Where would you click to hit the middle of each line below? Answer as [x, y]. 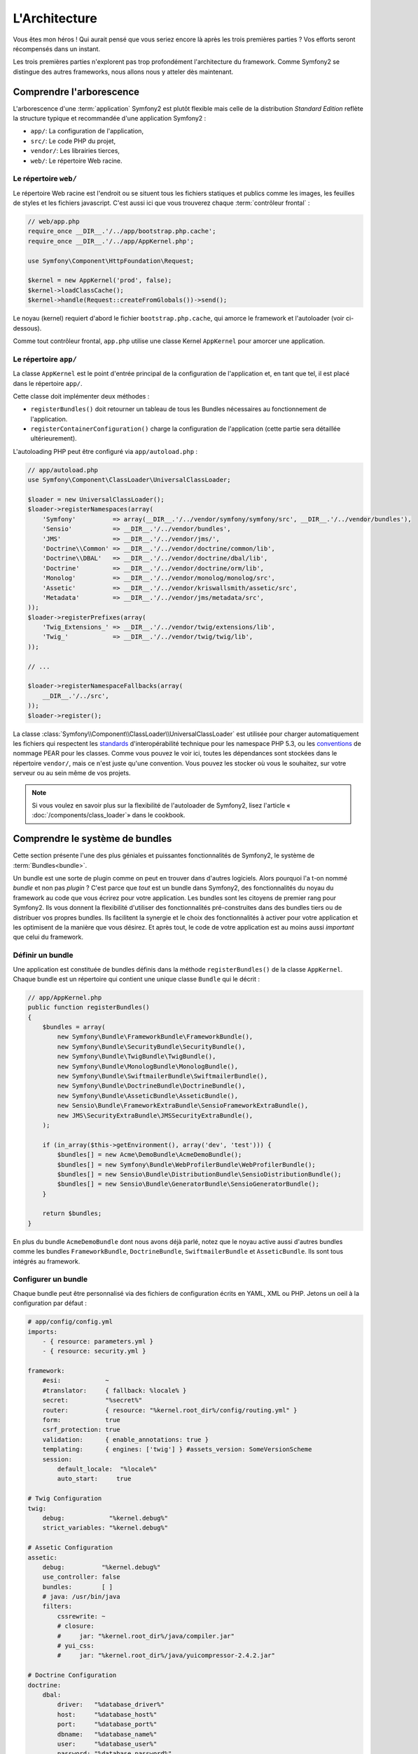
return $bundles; [72, 1213]
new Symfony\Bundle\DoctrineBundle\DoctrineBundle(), [151, 1086]
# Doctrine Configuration [72, 1675]
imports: [43, 1332]
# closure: [76, 1626]
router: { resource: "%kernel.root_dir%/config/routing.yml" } [170, 1410]
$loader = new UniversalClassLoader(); [96, 500]
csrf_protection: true [81, 1430]
